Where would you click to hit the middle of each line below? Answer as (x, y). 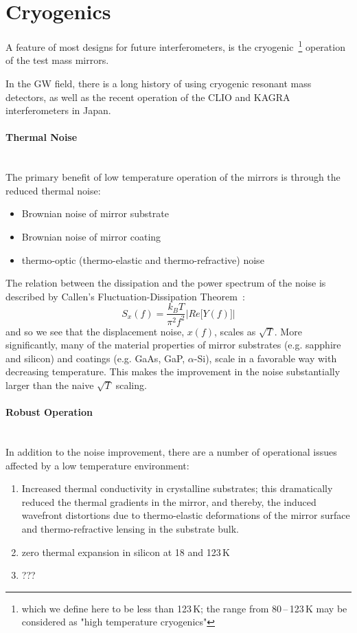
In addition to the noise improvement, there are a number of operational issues (171, 452)
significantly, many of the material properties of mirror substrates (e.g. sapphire (173, 345)
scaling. (131, 385)
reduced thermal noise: (53, 190)
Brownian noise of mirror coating (91, 236)
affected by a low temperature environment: (97, 465)
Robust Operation (49, 412)
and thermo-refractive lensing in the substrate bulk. (130, 529)
